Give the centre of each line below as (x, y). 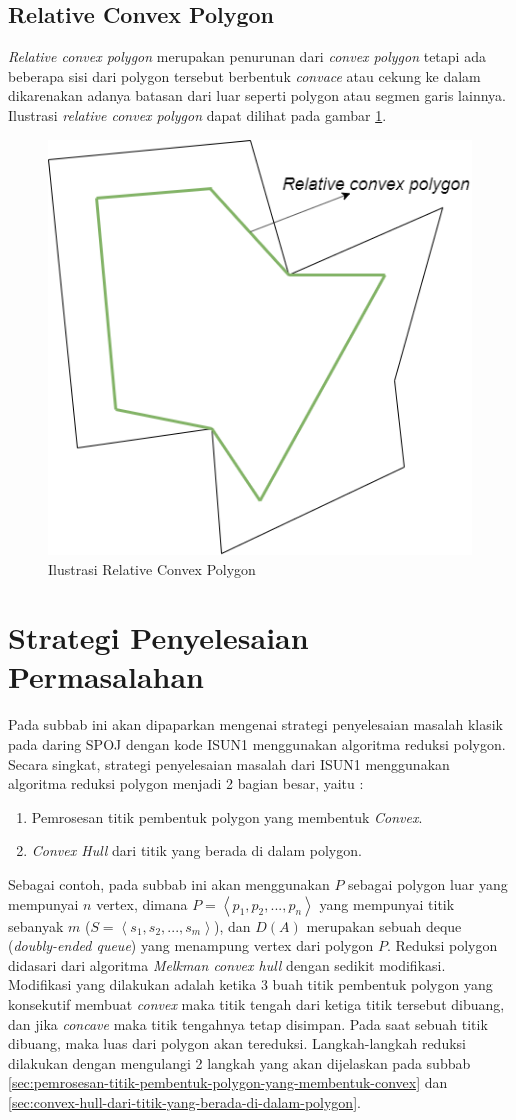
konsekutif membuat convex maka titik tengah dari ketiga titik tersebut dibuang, (256, 1003)
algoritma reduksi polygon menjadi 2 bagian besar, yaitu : (186, 783)
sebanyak (36, 925)
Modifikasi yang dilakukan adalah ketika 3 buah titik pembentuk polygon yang (250, 984)
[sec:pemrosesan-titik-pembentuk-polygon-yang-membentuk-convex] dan (228, 1082)
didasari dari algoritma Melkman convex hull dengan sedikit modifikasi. (227, 964)
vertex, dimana (142, 903)
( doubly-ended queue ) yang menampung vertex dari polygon (191, 945)
